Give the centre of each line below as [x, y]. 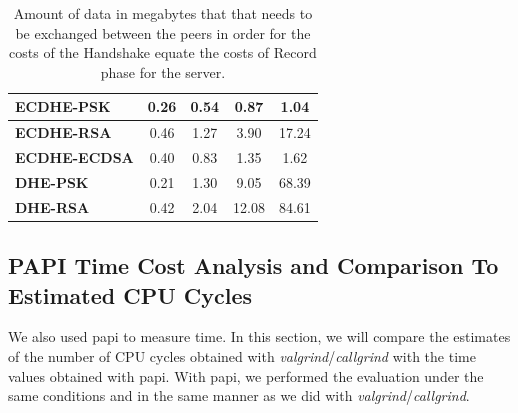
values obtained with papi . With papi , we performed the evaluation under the [246, 375]
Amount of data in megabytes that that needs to [163, 13]
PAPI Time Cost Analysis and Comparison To [253, 265]
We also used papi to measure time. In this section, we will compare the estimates [259, 336]
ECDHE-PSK [63, 106]
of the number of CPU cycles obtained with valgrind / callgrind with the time [242, 356]
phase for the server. [163, 71]
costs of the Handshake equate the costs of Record [163, 52]
